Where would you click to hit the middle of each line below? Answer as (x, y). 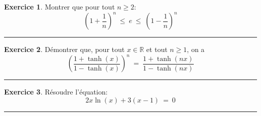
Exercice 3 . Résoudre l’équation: (56, 92)
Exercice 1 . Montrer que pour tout (59, 6)
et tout (157, 49)
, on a (196, 49)
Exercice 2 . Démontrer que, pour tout (64, 49)
